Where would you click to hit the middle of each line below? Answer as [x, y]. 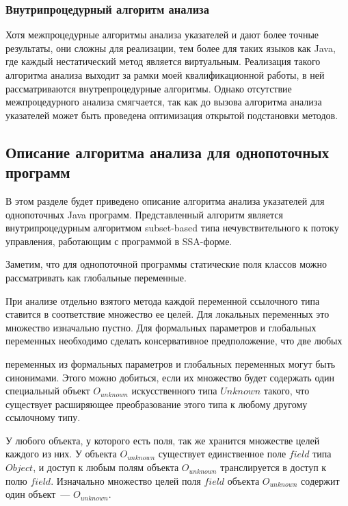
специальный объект [48, 391]
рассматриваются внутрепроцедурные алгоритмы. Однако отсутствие [149, 88]
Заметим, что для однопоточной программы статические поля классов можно [166, 264]
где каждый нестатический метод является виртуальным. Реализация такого [163, 61]
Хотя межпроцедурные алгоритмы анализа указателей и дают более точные [162, 35]
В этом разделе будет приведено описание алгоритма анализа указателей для [165, 200]
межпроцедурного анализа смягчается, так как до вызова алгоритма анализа [164, 102]
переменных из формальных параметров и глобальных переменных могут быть [171, 363]
